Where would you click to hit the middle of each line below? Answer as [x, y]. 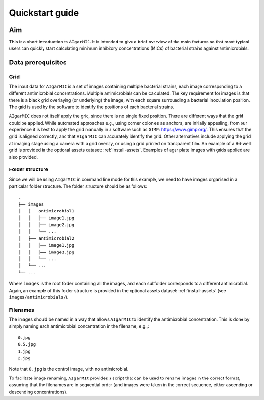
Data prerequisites [38, 63]
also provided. [23, 157]
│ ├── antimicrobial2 [46, 238]
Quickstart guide [44, 13]
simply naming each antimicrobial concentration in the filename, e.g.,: [79, 326]
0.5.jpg [27, 345]
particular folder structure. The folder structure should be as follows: [78, 186]
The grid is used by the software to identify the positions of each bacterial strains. [92, 107]
